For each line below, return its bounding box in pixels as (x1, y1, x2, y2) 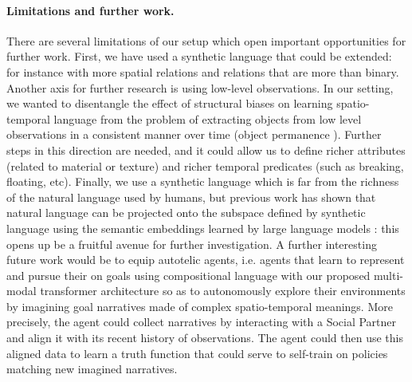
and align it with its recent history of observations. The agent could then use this (6, 329, 403, 346)
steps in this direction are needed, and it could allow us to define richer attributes (6, 141, 406, 158)
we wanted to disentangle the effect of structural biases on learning (6, 95, 333, 112)
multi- (374, 266, 403, 283)
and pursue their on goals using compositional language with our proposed (6, 266, 371, 283)
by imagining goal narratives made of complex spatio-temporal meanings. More (6, 297, 393, 314)
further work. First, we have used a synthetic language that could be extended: (6, 48, 392, 65)
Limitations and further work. (6, 2, 175, 18)
